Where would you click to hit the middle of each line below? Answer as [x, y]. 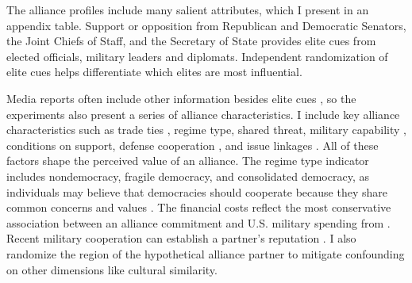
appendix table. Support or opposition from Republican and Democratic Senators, [206, 25]
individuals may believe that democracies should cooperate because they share [197, 191]
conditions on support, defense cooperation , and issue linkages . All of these [193, 145]
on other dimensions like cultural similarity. [112, 269]
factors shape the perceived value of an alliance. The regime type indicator [188, 161]
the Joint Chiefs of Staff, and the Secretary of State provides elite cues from [191, 41]
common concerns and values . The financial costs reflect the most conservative [199, 207]
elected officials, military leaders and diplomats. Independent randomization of [197, 56]
